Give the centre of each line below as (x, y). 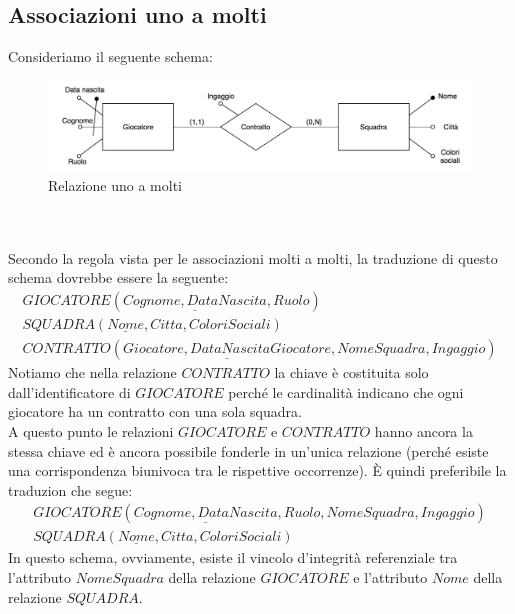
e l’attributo (390, 576)
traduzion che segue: (70, 489)
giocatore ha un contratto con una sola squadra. (155, 411)
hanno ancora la (423, 430)
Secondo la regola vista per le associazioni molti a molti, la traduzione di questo (253, 257)
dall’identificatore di (69, 391)
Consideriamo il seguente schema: (110, 56)
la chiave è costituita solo (351, 372)
